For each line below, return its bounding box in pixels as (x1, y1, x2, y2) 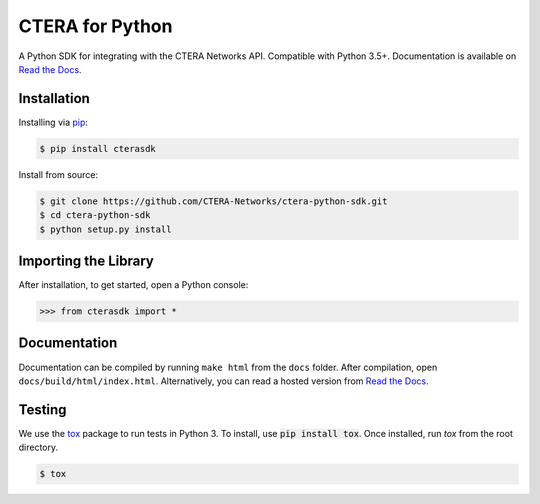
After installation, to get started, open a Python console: (18, 279, 249, 291)
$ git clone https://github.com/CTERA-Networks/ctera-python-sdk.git (39, 195, 388, 207)
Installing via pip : (18, 116, 89, 128)
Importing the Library (18, 252, 154, 269)
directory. (18, 441, 59, 454)
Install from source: (18, 168, 99, 180)
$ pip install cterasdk (39, 143, 157, 154)
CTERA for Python (18, 15, 173, 37)
